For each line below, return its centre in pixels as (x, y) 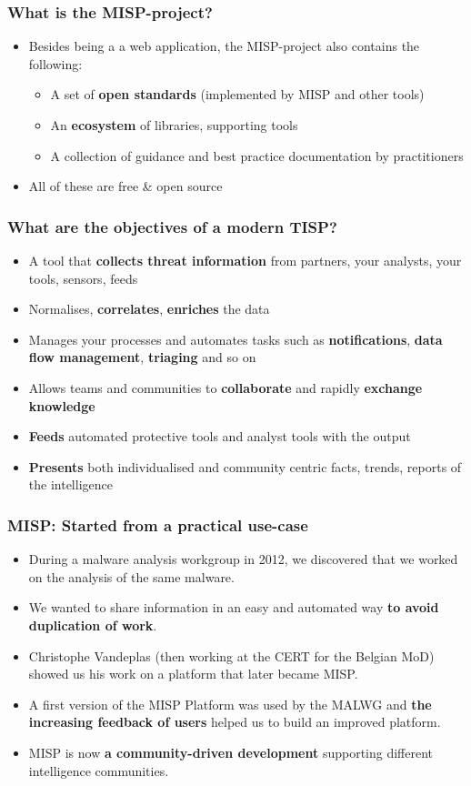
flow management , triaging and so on (142, 357)
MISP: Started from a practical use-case (158, 524)
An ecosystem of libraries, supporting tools (174, 125)
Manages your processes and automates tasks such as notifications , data (235, 339)
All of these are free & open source (125, 186)
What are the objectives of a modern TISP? (172, 226)
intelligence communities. (99, 770)
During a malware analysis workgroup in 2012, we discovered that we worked (243, 559)
